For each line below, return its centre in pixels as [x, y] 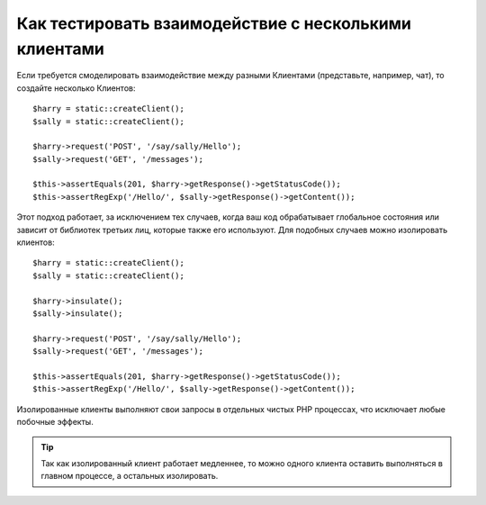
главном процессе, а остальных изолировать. [130, 476]
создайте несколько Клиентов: [76, 88]
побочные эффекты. [55, 422]
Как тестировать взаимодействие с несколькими [214, 23]
